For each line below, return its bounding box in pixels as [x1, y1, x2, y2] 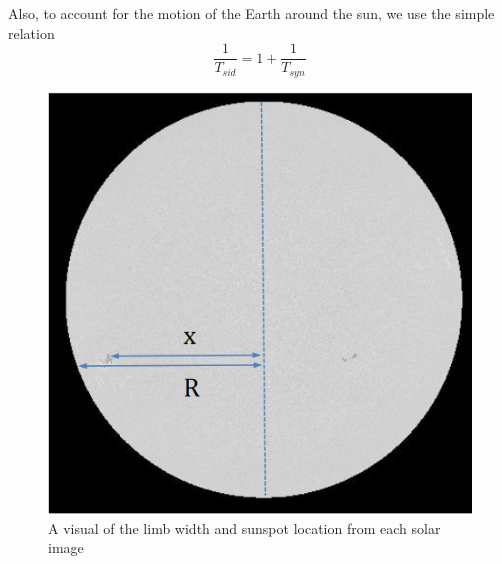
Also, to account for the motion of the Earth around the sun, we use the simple [8, 3, 495, 23]
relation [8, 22, 55, 43]
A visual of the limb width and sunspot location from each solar [48, 517, 441, 538]
